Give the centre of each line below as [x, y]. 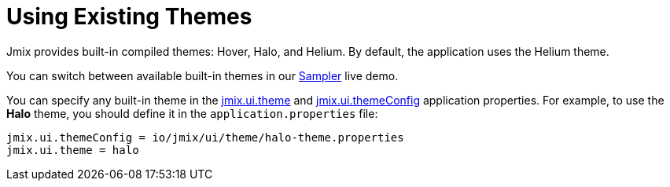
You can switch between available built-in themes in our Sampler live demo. [202, 75]
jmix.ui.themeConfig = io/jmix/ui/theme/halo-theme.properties [205, 137]
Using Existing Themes [129, 16]
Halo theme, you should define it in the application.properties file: [192, 113]
